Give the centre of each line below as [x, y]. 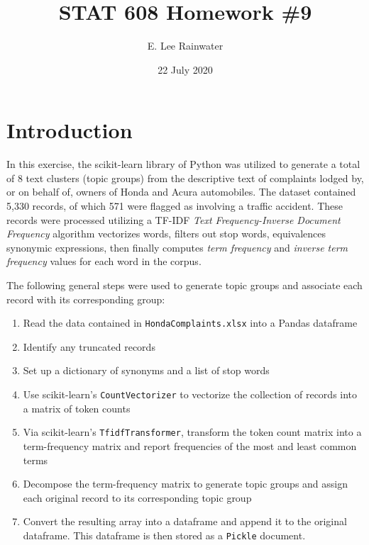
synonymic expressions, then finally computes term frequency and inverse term [177, 247]
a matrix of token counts [77, 408]
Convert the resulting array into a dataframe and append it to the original [185, 521]
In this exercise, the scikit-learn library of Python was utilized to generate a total [183, 164]
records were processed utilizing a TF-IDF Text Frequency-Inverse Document [174, 219]
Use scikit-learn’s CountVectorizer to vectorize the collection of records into [190, 394]
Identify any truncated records [89, 346]
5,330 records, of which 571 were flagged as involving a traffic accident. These [175, 206]
